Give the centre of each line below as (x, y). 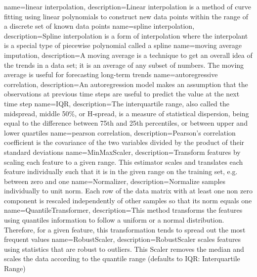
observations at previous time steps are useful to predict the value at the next (122, 94)
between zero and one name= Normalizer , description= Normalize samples (115, 181)
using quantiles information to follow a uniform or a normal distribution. (114, 220)
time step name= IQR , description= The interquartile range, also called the (117, 103)
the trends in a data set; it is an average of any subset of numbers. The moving (124, 65)
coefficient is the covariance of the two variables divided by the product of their (124, 142)
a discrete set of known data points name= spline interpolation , (99, 26)
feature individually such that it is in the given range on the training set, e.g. (121, 171)
